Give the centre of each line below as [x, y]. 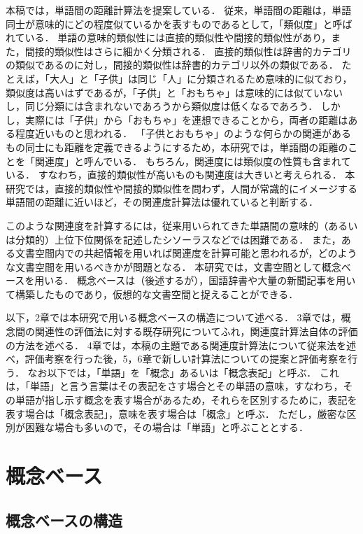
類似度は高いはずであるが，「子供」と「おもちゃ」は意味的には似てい [165, 92]
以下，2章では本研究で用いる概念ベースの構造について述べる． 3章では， [173, 317]
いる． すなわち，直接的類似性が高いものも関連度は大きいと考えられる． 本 [180, 175]
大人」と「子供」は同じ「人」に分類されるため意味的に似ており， [201, 78]
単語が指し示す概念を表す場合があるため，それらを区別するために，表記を [186, 400]
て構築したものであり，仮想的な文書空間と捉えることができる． [152, 294]
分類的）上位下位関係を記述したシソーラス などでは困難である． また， [178, 239]
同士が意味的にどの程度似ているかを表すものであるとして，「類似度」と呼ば [179, 23]
